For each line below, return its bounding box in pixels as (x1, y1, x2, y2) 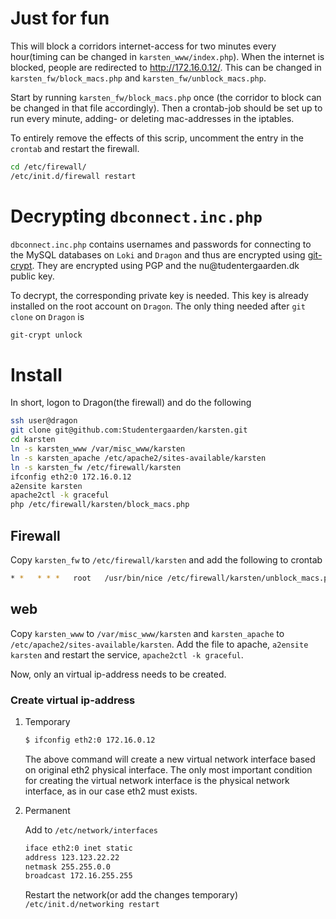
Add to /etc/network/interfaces (24, 823, 158, 836)
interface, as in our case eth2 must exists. (24, 785, 198, 797)
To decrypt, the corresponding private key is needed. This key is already (10, 289, 309, 301)
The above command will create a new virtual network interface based (24, 753, 316, 765)
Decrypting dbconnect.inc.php (10, 205, 263, 227)
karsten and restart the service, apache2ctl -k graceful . (10, 648, 244, 661)
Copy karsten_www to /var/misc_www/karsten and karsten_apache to (10, 627, 285, 639)
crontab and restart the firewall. (10, 142, 140, 154)
